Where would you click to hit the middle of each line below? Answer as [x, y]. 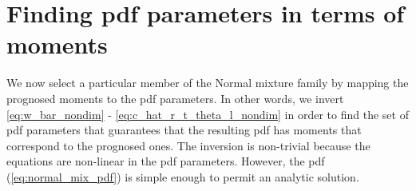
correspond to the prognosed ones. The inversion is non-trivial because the [188, 145]
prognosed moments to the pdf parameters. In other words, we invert [175, 98]
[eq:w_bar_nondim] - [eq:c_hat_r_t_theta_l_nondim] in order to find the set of [208, 114]
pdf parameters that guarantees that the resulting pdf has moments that [184, 130]
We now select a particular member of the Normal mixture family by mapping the [208, 83]
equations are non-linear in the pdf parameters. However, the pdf [166, 161]
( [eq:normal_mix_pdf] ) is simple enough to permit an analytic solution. [183, 176]
